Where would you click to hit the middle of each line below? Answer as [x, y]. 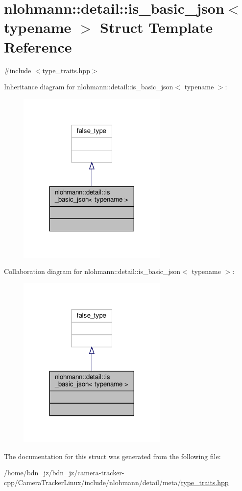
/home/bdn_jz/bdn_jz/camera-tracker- [64, 473]
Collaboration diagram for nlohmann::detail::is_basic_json [92, 271]
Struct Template [157, 27]
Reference [38, 46]
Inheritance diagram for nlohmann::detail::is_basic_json [89, 87]
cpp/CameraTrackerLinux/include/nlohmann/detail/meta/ [93, 482]
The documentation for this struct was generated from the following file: [112, 456]
